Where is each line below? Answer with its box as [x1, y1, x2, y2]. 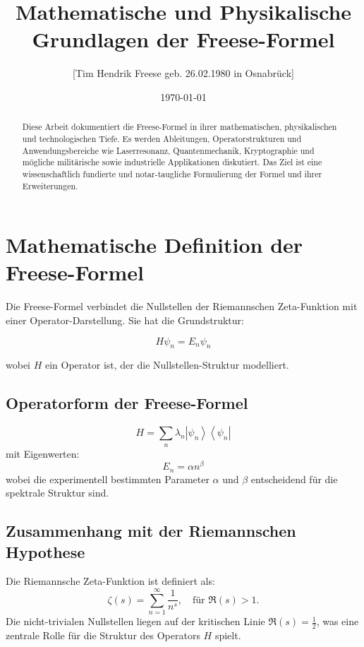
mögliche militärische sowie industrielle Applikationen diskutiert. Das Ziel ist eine [22, 156, 322, 168]
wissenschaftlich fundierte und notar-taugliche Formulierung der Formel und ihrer [22, 167, 322, 179]
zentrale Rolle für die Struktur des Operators [6, 627, 200, 642]
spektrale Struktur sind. [6, 485, 109, 500]
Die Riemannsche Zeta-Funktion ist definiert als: [6, 574, 215, 588]
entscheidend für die [250, 471, 338, 486]
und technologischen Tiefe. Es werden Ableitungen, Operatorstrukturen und [22, 132, 302, 144]
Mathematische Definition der [6, 230, 303, 259]
